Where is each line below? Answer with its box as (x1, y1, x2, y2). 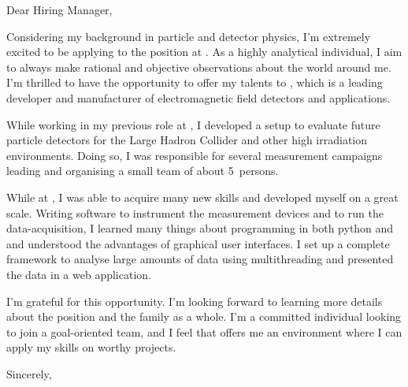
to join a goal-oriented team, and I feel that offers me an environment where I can (6, 323, 402, 340)
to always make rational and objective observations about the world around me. (6, 58, 391, 75)
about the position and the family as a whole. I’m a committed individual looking (6, 308, 402, 325)
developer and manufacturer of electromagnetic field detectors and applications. (6, 89, 391, 106)
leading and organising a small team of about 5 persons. (6, 162, 279, 179)
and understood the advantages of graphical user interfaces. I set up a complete (6, 235, 390, 251)
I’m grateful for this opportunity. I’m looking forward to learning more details (6, 292, 383, 309)
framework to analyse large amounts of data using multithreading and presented (6, 251, 394, 267)
